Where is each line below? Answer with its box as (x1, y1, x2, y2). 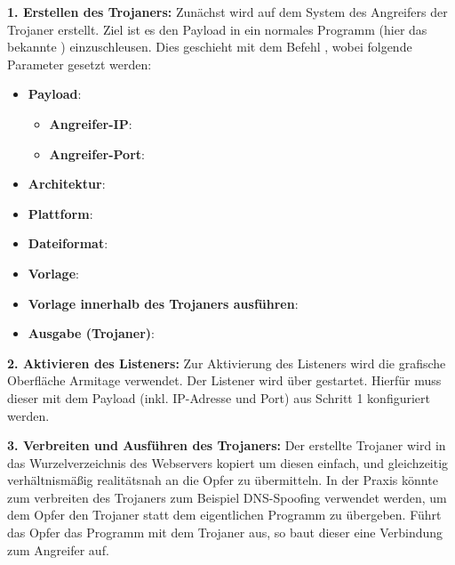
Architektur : (28, 174, 106, 193)
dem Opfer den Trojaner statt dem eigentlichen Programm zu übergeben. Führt (7, 505, 442, 524)
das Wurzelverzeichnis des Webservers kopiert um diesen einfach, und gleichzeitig (7, 453, 449, 472)
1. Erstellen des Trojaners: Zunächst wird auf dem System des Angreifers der (7, 3, 448, 20)
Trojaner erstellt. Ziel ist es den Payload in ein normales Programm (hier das (7, 20, 427, 38)
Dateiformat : (28, 234, 108, 253)
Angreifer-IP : (49, 114, 132, 133)
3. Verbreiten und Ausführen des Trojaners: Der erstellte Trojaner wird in (7, 436, 446, 455)
